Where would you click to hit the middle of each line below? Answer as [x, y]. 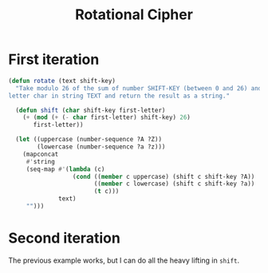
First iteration [54, 59]
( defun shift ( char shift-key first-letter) [91, 110]
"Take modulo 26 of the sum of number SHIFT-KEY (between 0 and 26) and [139, 88]
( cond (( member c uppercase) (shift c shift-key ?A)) [164, 176]
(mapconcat [41, 154]
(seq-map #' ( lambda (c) [65, 169]
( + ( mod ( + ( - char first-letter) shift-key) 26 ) [107, 117]
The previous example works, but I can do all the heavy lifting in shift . [124, 260]
